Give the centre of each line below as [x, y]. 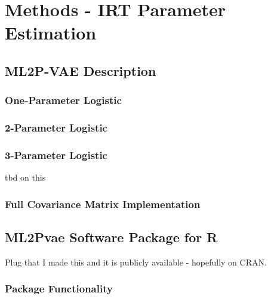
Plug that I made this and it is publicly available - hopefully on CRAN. [136, 262]
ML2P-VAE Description [81, 70]
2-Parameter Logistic [56, 128]
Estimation [51, 33]
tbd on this [25, 177]
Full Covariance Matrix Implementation [103, 204]
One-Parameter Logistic [63, 100]
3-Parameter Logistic [56, 155]
